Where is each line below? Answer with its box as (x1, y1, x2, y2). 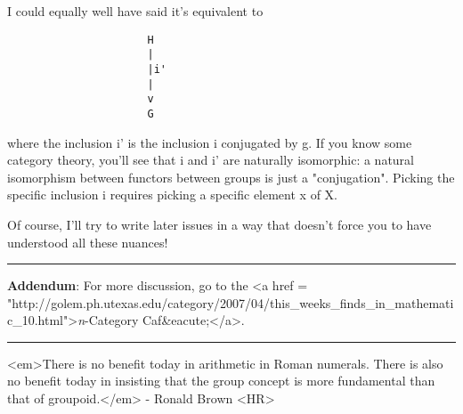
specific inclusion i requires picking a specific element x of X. (7, 185, 337, 204)
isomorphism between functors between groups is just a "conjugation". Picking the (7, 167, 455, 186)
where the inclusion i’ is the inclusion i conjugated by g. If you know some (7, 133, 412, 151)
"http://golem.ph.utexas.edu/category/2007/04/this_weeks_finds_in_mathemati (7, 293, 454, 312)
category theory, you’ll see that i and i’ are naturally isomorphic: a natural (7, 150, 414, 169)
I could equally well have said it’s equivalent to (7, 2, 264, 20)
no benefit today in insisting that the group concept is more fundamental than (7, 371, 435, 390)
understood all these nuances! (7, 232, 168, 251)
